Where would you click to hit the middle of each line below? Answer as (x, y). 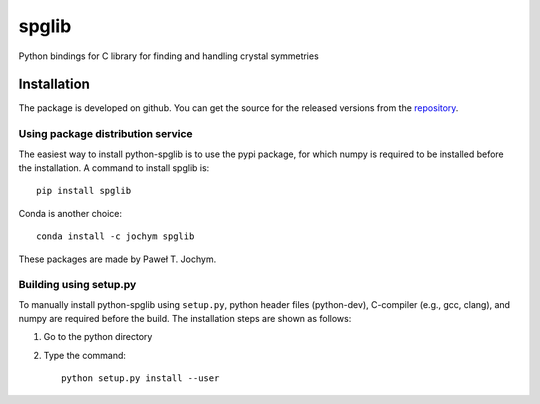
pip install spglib (84, 191)
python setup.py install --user (140, 378)
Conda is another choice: (70, 213)
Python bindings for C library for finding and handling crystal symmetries (168, 56)
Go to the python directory (98, 337)
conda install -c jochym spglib (115, 236)
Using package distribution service (106, 134)
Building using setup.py (77, 285)
